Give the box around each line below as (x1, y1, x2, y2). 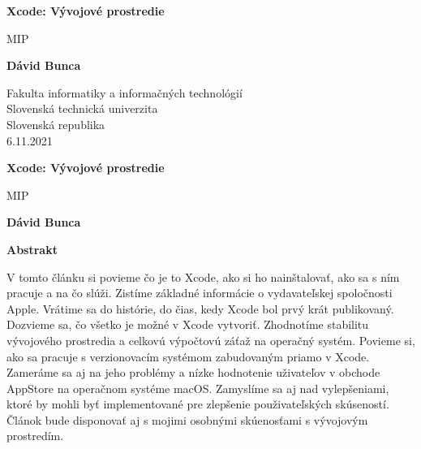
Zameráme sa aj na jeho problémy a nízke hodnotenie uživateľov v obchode (6, 364, 380, 381)
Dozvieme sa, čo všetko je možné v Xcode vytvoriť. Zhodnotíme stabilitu (6, 316, 369, 333)
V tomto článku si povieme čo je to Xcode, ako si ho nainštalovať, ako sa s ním (6, 268, 400, 285)
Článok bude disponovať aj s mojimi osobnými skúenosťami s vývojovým (6, 411, 368, 428)
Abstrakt (6, 240, 58, 257)
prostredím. (6, 427, 64, 444)
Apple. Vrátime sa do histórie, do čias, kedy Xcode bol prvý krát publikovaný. (6, 300, 394, 317)
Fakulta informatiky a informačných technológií (6, 84, 243, 101)
